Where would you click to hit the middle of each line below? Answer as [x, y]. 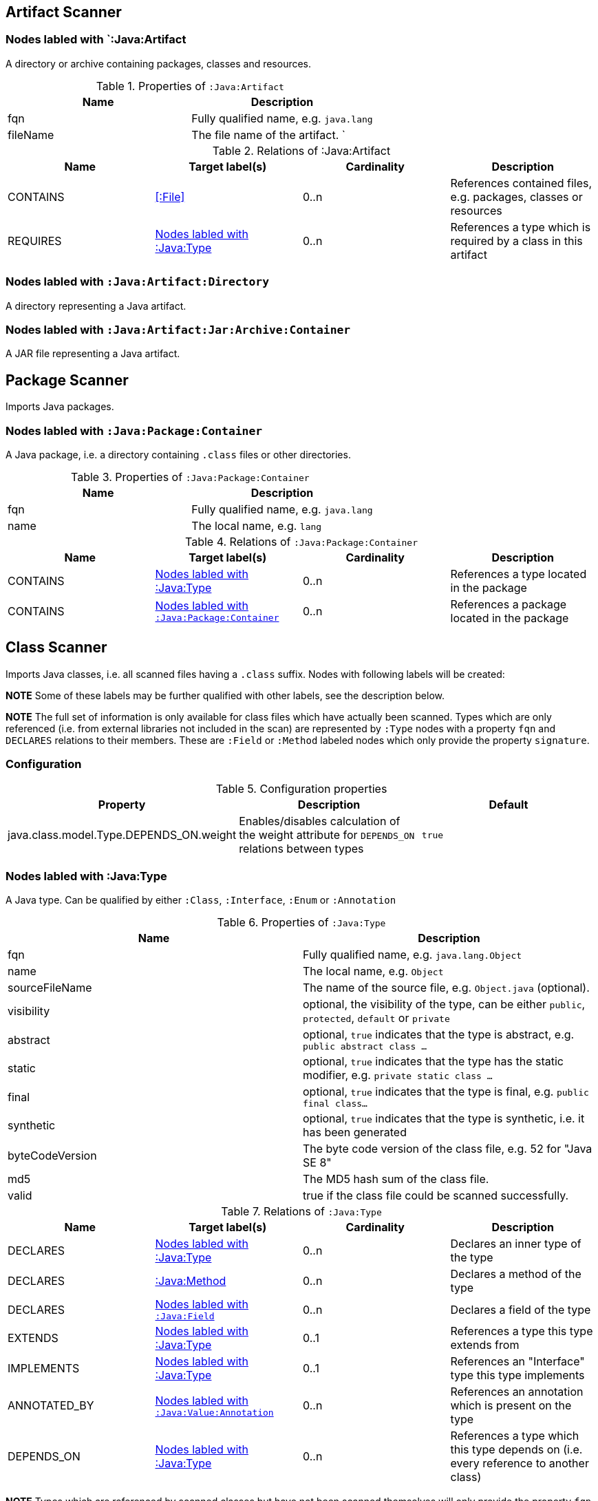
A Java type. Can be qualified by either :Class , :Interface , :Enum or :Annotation [201, 900]
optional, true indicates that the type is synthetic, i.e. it [444, 1119]
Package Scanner [67, 380]
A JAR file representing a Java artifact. [93, 354]
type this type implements [517, 1375]
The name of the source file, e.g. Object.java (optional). [446, 988]
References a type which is [521, 227]
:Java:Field [185, 1317]
